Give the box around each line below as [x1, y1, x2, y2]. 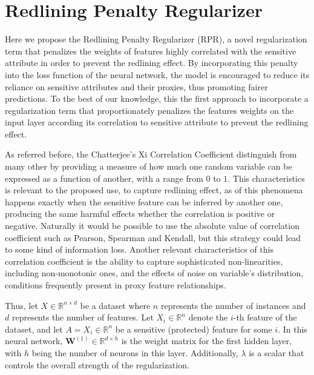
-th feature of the [233, 311, 297, 324]
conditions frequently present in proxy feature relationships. [5, 279, 226, 291]
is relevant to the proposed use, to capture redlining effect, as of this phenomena [5, 184, 303, 196]
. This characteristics [227, 171, 305, 184]
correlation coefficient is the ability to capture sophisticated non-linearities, [5, 254, 283, 267]
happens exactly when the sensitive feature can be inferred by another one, [5, 195, 283, 208]
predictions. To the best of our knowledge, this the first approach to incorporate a [5, 92, 309, 105]
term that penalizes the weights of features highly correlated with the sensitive [5, 44, 296, 57]
